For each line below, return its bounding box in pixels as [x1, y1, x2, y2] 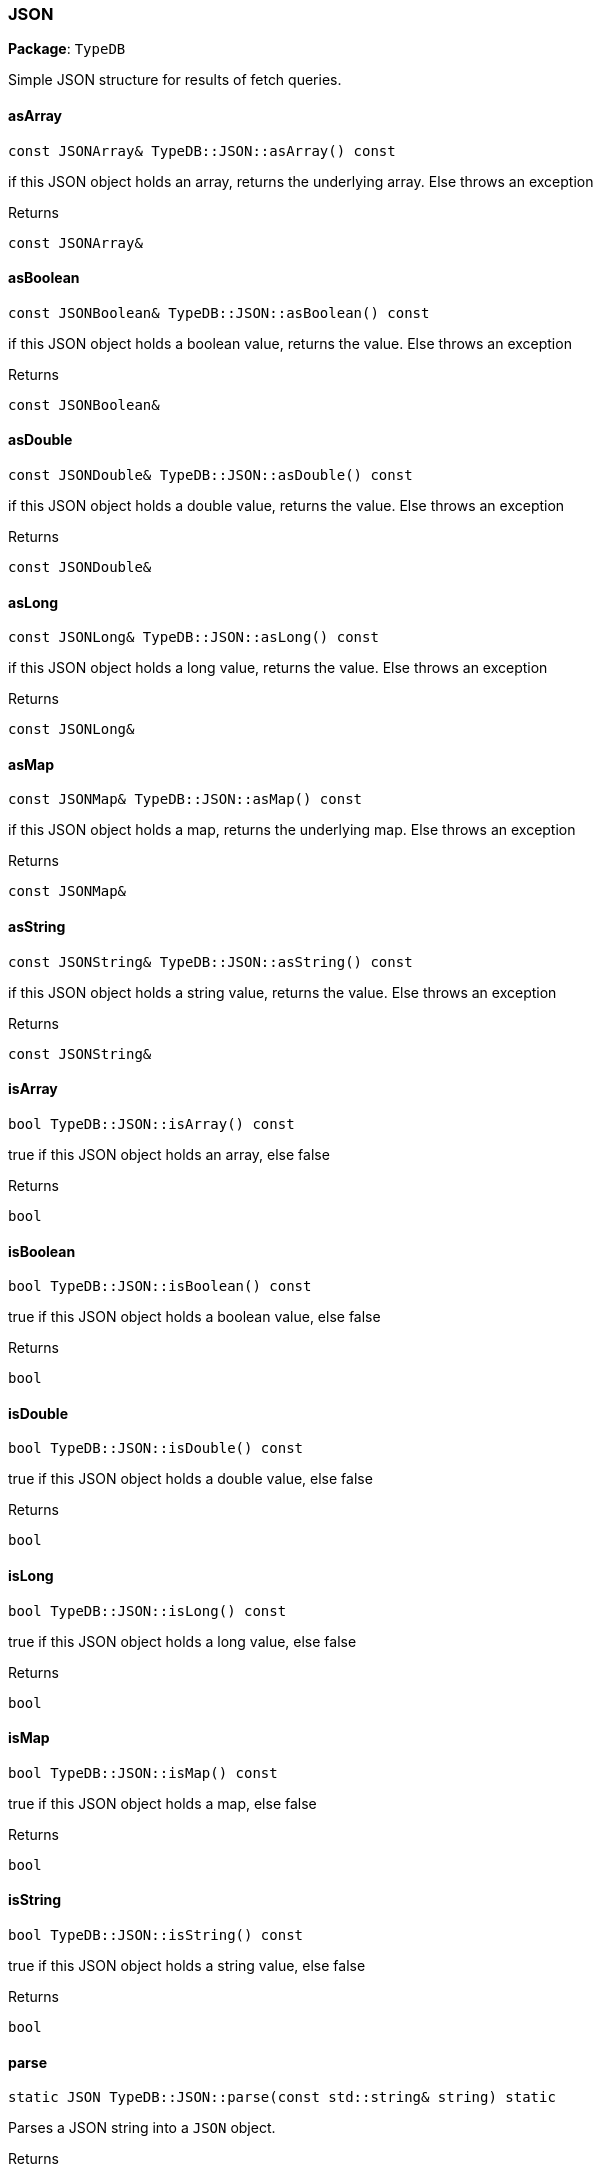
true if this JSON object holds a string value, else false [8, 1957, 366, 1974]
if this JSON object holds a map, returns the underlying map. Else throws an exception [8, 821, 576, 839]
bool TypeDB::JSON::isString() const [8, 1927, 304, 1943]
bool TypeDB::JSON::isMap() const [8, 1764, 278, 1781]
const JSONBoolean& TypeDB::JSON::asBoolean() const [8, 304, 430, 321]
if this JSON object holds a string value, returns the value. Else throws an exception [8, 983, 557, 1001]
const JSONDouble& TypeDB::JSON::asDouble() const [8, 467, 413, 484]
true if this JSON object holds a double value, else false [8, 1470, 373, 1488]
